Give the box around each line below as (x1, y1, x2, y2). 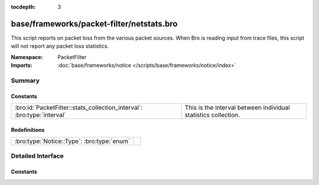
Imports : (11, 62, 32, 69)
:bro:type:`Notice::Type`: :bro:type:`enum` (14, 137, 131, 145)
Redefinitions (11, 126, 45, 133)
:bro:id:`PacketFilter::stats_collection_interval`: (14, 103, 143, 112)
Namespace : (11, 53, 44, 60)
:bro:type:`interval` (14, 111, 66, 119)
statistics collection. (184, 111, 240, 119)
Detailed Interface (11, 152, 64, 160)
